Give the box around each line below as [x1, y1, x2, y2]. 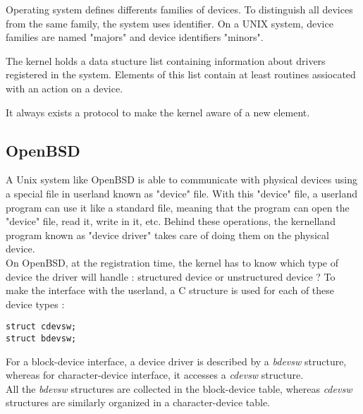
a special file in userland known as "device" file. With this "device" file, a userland [6, 185, 357, 200]
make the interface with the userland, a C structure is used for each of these [6, 283, 335, 298]
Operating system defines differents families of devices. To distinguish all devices [6, 2, 353, 16]
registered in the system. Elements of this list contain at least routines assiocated [6, 67, 356, 82]
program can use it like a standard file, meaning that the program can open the [6, 200, 350, 214]
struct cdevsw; [6, 322, 77, 332]
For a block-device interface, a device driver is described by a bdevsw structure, [6, 353, 347, 368]
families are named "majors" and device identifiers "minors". [6, 30, 264, 44]
